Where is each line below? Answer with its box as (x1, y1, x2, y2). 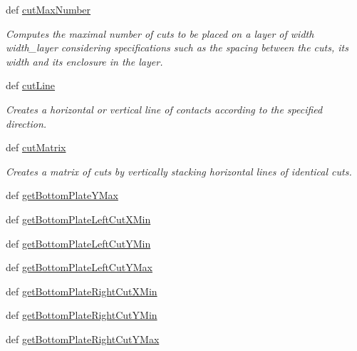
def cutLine (6, 78, 56, 93)
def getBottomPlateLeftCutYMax (6, 260, 152, 275)
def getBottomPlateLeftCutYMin (6, 235, 151, 250)
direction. (6, 116, 47, 131)
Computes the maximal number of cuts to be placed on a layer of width (6, 26, 314, 41)
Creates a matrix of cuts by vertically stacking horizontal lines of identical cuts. (6, 163, 352, 178)
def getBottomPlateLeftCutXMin (6, 211, 151, 226)
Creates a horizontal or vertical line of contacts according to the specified (6, 101, 323, 116)
